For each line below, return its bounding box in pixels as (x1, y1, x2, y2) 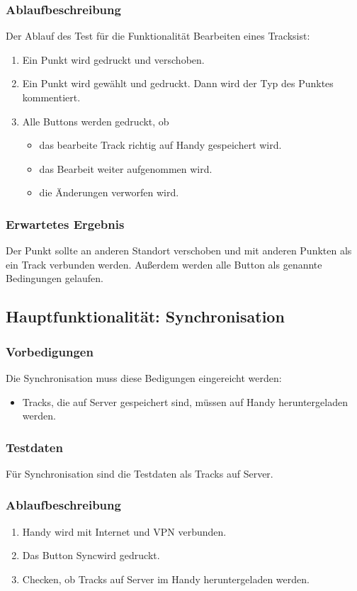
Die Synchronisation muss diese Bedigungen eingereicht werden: (6, 370, 282, 385)
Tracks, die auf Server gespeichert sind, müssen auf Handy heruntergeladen (22, 394, 348, 409)
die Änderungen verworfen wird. (39, 185, 179, 200)
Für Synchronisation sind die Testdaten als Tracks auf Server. (6, 466, 273, 480)
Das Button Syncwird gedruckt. (22, 548, 160, 563)
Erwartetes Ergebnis (6, 215, 125, 232)
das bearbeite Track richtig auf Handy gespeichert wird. (39, 137, 282, 152)
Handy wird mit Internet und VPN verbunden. (22, 524, 227, 539)
